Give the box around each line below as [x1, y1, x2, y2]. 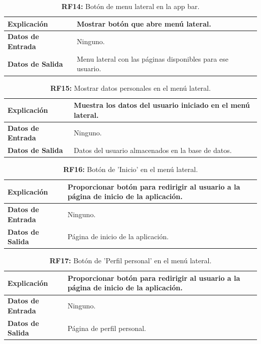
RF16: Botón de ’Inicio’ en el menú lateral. [63, 164, 198, 175]
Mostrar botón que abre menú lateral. [77, 18, 211, 29]
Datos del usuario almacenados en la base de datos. [74, 145, 232, 155]
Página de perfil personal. [67, 322, 146, 333]
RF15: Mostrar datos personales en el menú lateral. [50, 82, 211, 93]
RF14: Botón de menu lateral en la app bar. [61, 1, 200, 11]
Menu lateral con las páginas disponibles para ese [77, 53, 228, 64]
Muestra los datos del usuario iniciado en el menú [74, 100, 250, 110]
